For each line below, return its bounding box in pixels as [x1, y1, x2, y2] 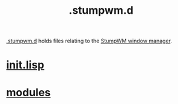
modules [6, 85, 51, 99]
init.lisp [6, 58, 44, 72]
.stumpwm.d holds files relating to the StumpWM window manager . [6, 37, 173, 45]
